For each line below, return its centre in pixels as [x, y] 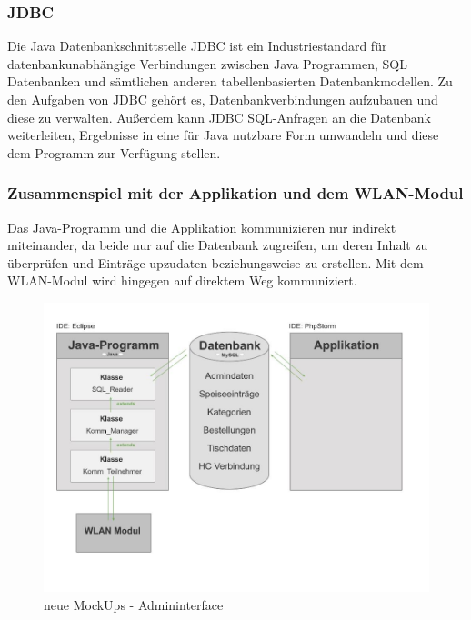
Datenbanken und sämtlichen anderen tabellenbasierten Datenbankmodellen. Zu [230, 81]
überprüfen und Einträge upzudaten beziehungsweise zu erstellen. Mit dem [215, 262]
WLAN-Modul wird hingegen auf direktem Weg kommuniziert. [182, 280]
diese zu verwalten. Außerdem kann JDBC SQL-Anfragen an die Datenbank [219, 117]
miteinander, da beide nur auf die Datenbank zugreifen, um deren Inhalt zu [218, 245]
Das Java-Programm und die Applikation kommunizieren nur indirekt [202, 227]
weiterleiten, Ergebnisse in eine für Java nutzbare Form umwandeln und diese [223, 135]
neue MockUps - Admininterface [134, 604]
